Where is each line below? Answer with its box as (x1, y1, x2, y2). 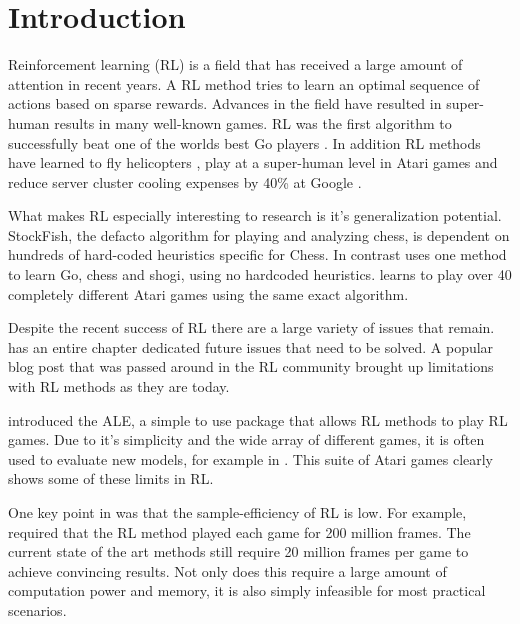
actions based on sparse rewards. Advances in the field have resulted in (8, 93, 442, 114)
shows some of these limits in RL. (8, 468, 214, 489)
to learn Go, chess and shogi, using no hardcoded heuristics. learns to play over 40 (8, 264, 512, 285)
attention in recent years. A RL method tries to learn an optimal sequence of (8, 73, 480, 94)
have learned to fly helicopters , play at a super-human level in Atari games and (8, 152, 498, 173)
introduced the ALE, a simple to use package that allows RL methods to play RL (8, 409, 508, 430)
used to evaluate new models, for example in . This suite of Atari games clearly (8, 448, 494, 469)
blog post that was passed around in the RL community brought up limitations (8, 356, 494, 377)
